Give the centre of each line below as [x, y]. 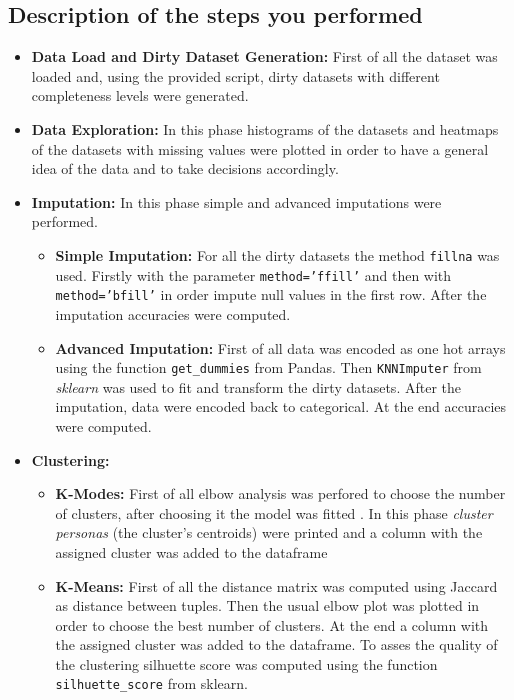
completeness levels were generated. [140, 95]
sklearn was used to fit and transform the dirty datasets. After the [258, 386]
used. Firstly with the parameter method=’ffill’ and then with [253, 274]
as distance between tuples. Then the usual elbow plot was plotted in [267, 605]
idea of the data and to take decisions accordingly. [185, 168]
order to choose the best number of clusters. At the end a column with [272, 624]
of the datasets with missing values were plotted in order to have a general [260, 148]
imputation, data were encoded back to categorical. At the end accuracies [281, 406]
